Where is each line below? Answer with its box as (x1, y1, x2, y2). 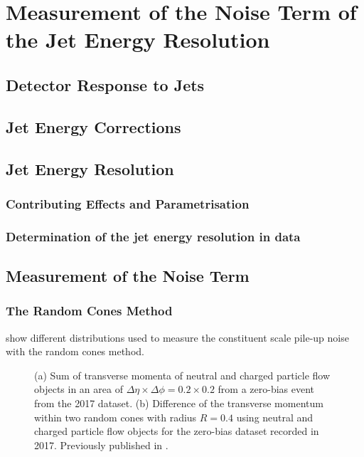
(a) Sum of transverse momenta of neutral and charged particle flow (34, 367, 331, 382)
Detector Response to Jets (6, 73, 205, 95)
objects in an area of (34, 382, 123, 396)
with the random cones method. (6, 344, 144, 359)
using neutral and (236, 409, 314, 424)
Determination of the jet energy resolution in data (6, 227, 301, 245)
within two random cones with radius (34, 409, 197, 424)
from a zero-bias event (218, 382, 315, 396)
